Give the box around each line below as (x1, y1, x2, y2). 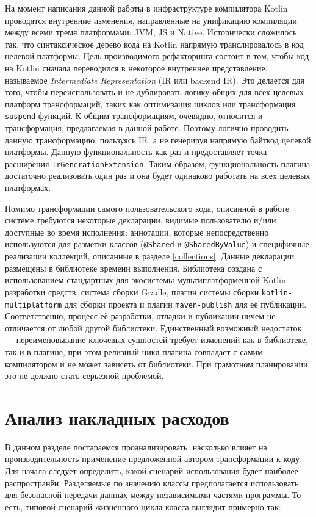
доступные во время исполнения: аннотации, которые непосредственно (5, 225, 269, 238)
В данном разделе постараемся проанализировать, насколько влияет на (5, 440, 267, 453)
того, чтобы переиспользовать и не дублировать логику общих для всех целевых (5, 85, 304, 98)
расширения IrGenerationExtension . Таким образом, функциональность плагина (5, 157, 311, 170)
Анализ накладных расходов (5, 405, 229, 430)
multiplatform (5, 300, 62, 309)
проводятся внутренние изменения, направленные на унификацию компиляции (5, 13, 297, 26)
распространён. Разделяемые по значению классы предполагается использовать (5, 476, 299, 489)
